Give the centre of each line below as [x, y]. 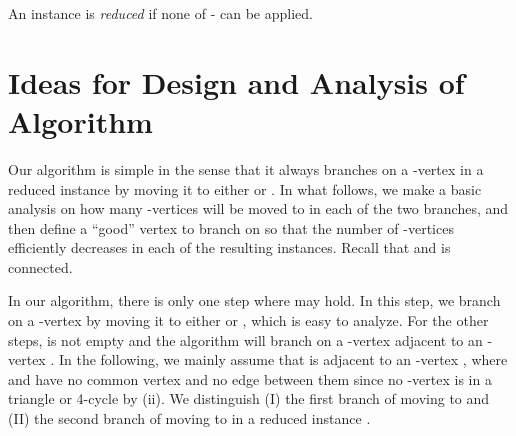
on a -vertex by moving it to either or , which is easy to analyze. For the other [248, 320]
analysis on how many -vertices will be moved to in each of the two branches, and [258, 208]
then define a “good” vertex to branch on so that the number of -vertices [231, 227]
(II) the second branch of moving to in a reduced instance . [189, 418]
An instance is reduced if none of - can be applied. [160, 13]
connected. [40, 266]
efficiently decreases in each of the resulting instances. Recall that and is [229, 247]
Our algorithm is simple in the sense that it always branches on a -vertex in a [246, 168]
